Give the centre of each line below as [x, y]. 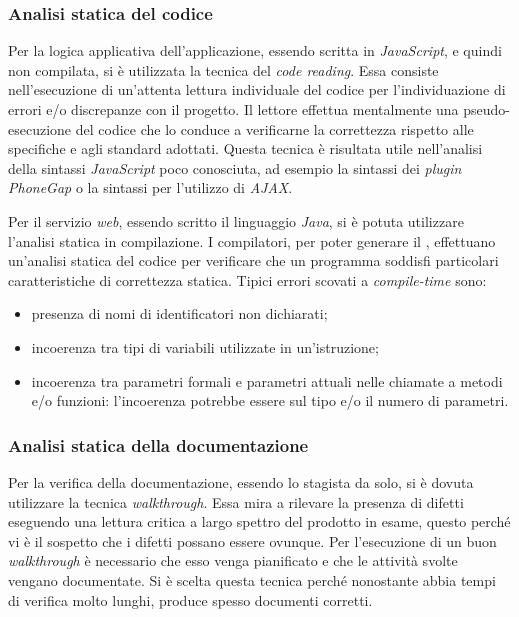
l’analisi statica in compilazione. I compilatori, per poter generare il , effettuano [252, 240]
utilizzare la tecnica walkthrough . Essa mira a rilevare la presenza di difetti [236, 501]
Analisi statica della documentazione [158, 444]
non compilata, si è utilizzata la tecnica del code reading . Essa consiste [223, 69]
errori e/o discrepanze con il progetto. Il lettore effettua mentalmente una [233, 109]
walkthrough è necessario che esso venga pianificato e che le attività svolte [233, 560]
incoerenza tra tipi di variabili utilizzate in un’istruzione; [205, 346]
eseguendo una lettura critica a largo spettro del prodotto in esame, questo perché [259, 521]
